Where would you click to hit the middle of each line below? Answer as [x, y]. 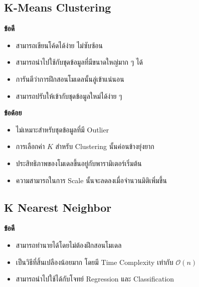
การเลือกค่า [30, 146]
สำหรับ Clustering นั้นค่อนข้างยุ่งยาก [105, 146]
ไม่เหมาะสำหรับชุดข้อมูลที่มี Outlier [62, 129]
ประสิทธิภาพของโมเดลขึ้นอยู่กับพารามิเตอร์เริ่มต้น [79, 163]
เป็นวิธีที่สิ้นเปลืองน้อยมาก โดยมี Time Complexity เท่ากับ [94, 262]
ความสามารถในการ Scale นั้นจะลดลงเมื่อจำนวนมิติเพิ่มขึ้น [91, 180]
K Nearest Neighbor [58, 207]
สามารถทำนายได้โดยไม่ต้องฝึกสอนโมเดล [69, 245]
